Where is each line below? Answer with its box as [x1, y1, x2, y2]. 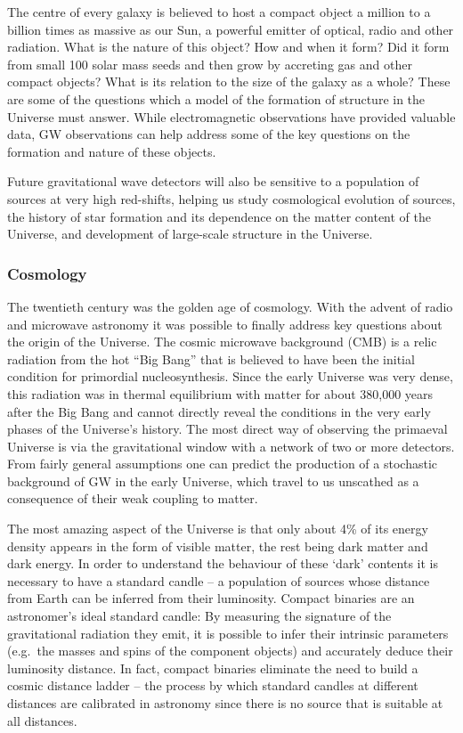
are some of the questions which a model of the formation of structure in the [7, 89, 426, 108]
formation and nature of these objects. [7, 142, 216, 160]
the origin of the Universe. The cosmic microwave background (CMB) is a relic [7, 332, 437, 351]
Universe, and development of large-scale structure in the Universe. [7, 224, 373, 243]
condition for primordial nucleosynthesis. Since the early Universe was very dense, [7, 367, 453, 386]
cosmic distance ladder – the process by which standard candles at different [7, 676, 418, 695]
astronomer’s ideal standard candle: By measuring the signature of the [7, 607, 392, 625]
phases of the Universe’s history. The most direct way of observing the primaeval [7, 419, 448, 438]
